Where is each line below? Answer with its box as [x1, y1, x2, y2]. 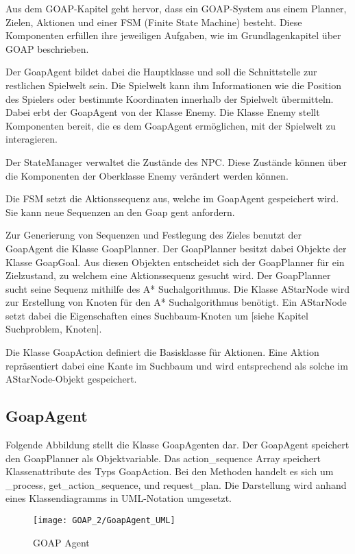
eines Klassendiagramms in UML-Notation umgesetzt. [5, 491, 232, 505]
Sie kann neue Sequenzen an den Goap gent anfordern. [5, 204, 235, 219]
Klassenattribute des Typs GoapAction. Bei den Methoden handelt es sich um [5, 464, 334, 479]
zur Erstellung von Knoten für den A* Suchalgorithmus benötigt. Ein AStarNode [5, 295, 347, 309]
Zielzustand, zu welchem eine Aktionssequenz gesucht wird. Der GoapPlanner [5, 268, 331, 282]
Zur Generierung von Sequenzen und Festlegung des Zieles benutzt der [5, 228, 302, 242]
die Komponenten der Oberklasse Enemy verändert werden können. [5, 168, 289, 182]
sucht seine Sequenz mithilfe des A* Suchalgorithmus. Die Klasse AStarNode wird [5, 281, 350, 296]
